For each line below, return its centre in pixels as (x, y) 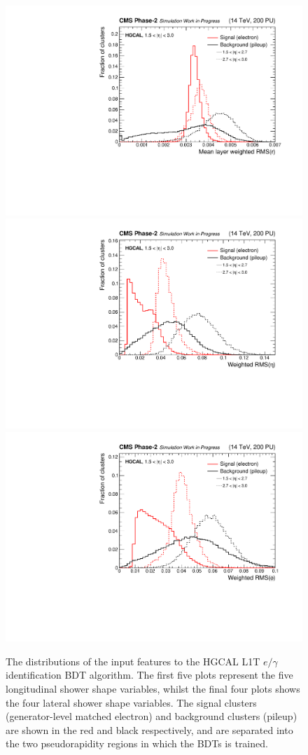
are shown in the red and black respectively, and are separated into (149, 729)
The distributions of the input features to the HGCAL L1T (133, 661)
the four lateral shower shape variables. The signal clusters (131, 702)
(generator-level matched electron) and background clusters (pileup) (152, 716)
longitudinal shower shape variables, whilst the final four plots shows (153, 688)
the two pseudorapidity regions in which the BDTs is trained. (137, 743)
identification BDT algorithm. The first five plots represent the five (149, 675)
